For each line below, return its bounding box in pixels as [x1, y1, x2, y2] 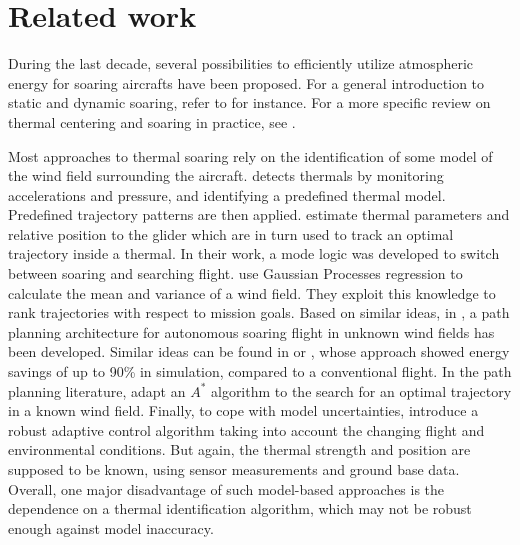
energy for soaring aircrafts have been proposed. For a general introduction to [8, 72, 485, 93]
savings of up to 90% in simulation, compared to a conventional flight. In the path [8, 361, 512, 382]
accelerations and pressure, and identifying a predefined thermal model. [8, 184, 446, 205]
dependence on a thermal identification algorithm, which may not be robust [8, 498, 472, 519]
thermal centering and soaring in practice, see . [8, 111, 296, 132]
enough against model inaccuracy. [8, 517, 214, 538]
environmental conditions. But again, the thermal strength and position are [8, 439, 471, 460]
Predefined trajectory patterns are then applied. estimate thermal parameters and [8, 204, 510, 225]
